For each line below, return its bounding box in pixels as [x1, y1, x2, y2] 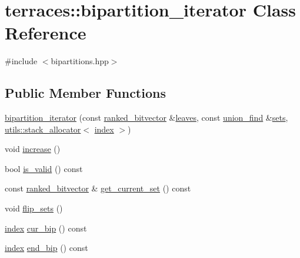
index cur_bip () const [5, 221, 87, 234]
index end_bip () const [5, 242, 88, 254]
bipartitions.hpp [51, 55, 109, 67]
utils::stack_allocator [5, 123, 81, 135]
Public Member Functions [5, 84, 166, 102]
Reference [5, 21, 86, 45]
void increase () [5, 143, 61, 155]
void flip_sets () [5, 202, 63, 214]
